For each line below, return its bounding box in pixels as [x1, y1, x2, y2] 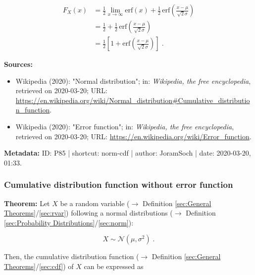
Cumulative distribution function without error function [4, 178, 233, 191]
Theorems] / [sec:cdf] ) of [4, 261, 74, 272]
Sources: [4, 59, 33, 69]
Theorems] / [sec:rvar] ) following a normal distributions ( [4, 208, 173, 218]
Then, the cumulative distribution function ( [4, 251, 139, 262]
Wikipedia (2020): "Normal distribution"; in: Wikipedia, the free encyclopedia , [15, 75, 251, 86]
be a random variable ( [60, 198, 130, 208]
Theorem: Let [4, 198, 50, 208]
